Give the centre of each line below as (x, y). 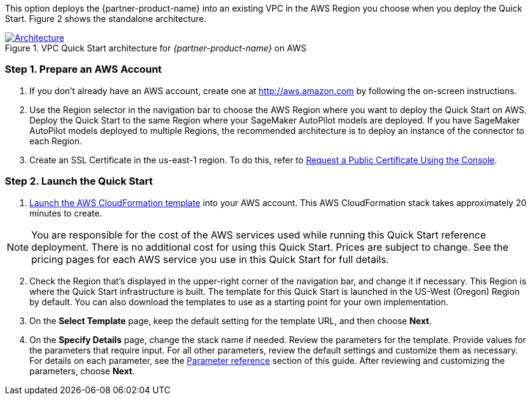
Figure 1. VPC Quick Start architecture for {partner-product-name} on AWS (156, 48)
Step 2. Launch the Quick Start (79, 181)
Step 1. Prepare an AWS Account (84, 69)
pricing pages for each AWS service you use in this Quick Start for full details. (210, 259)
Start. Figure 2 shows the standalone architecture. (106, 19)
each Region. (56, 141)
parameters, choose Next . (82, 371)
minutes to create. (66, 213)
